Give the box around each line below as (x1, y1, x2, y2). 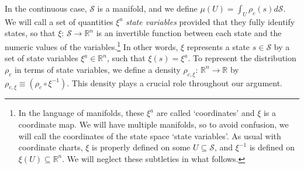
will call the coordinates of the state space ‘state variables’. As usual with (18, 129, 281, 142)
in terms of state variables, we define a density (14, 63, 181, 75)
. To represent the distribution (188, 52, 296, 64)
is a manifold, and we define (97, 2, 198, 14)
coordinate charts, (18, 141, 83, 153)
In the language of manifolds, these (18, 107, 144, 119)
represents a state (186, 40, 250, 52)
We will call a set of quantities (5, 15, 113, 27)
